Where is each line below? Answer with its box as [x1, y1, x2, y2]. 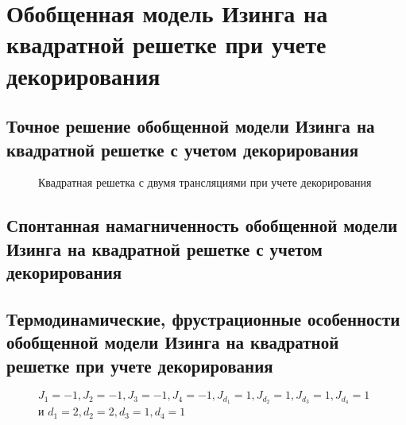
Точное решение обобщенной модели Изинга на [6, 114, 375, 138]
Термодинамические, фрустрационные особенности [6, 306, 400, 330]
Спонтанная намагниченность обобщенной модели [6, 213, 398, 238]
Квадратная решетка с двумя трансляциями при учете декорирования [38, 174, 372, 191]
